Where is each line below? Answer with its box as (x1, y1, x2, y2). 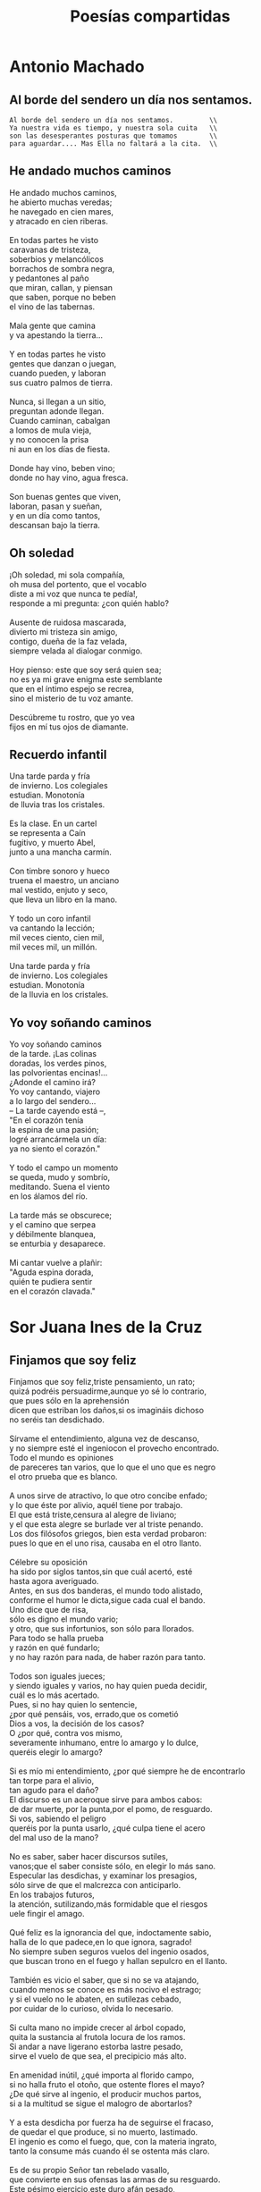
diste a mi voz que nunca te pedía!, (9, 588, 139, 599)
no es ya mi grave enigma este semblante (9, 673, 163, 685)
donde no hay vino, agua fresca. (9, 472, 129, 483)
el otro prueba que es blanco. (9, 1471, 118, 1482)
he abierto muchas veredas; (9, 197, 113, 207)
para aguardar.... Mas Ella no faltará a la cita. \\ (9, 139, 218, 148)
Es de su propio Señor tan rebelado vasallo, (9, 2165, 170, 2176)
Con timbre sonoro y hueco (9, 865, 110, 877)
